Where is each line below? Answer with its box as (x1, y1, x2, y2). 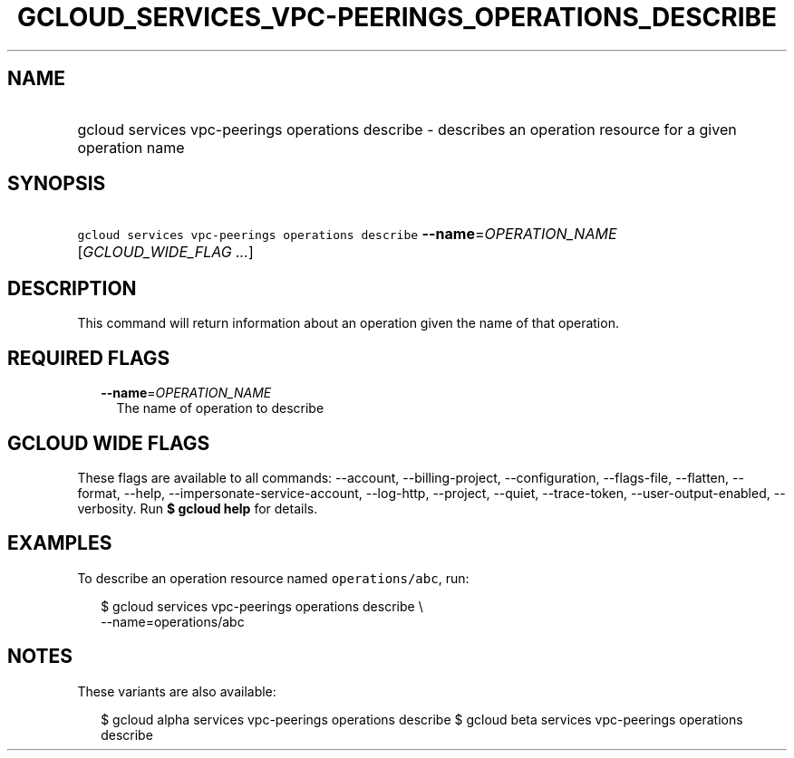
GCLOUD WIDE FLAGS (7, 431, 210, 455)
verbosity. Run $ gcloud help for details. (77, 500, 318, 516)
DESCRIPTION (7, 276, 137, 300)
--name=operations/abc (101, 613, 245, 629)
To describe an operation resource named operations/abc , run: (77, 570, 470, 586)
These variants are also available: (77, 683, 276, 699)
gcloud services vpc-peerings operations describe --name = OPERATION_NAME (77, 225, 617, 244)
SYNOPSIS (7, 172, 106, 196)
